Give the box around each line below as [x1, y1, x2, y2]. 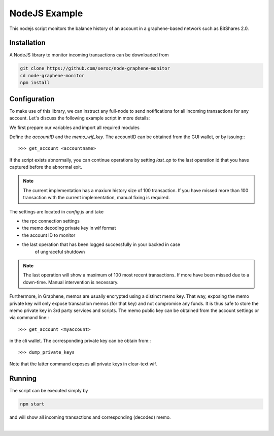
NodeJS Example [9, 8, 83, 19]
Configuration [9, 95, 55, 103]
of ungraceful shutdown [35, 248, 85, 255]
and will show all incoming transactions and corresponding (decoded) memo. [9, 414, 171, 420]
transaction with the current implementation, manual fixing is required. [23, 195, 170, 201]
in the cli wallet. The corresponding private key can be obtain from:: [9, 338, 151, 344]
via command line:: [9, 315, 49, 321]
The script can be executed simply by [9, 387, 88, 393]
